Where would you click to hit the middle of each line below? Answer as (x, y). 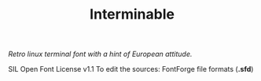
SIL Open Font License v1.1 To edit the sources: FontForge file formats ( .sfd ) (131, 69)
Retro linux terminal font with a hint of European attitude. (100, 54)
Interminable (132, 14)
